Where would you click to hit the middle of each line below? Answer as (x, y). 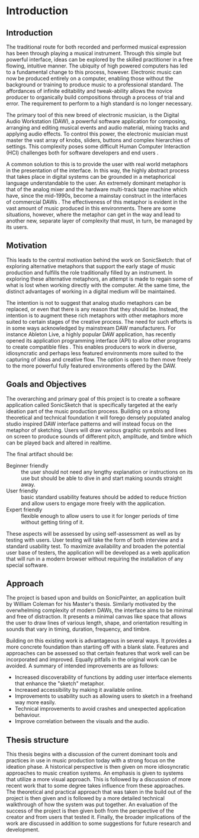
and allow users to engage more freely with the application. (93, 503)
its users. (17, 227)
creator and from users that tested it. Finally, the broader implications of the (98, 817)
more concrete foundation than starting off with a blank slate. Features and (97, 647)
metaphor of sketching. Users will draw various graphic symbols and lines (96, 430)
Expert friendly (24, 510)
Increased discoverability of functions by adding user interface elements (103, 677)
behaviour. (28, 715)
